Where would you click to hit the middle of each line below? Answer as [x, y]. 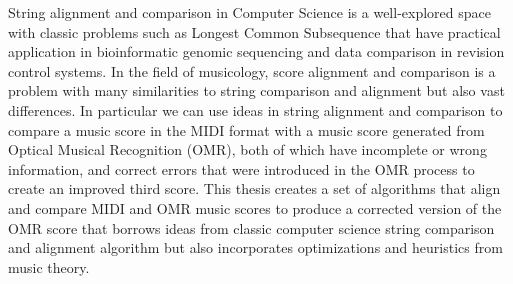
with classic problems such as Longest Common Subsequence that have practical [254, 31]
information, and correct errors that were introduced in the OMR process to [241, 168]
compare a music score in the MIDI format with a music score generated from [246, 129]
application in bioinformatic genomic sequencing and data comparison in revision [256, 51]
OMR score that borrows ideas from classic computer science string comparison [251, 227]
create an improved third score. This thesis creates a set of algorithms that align [254, 188]
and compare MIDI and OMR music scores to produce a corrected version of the [255, 207]
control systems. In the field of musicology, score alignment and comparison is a [252, 70]
